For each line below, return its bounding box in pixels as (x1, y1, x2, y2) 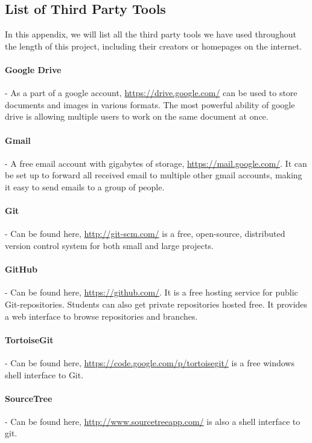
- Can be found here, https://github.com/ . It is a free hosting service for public (5, 286, 298, 299)
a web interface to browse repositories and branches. (5, 309, 198, 322)
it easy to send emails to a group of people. (5, 180, 165, 193)
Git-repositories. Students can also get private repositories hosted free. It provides (5, 297, 308, 310)
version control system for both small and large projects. (5, 239, 214, 251)
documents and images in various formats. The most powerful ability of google (5, 98, 295, 111)
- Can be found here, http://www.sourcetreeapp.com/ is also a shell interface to (5, 415, 301, 427)
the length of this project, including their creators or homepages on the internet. (5, 39, 302, 52)
